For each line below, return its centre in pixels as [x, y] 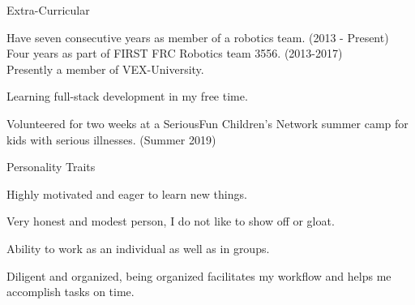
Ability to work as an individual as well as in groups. [138, 248]
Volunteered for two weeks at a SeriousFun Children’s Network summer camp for [207, 123]
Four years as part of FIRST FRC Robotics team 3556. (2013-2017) [175, 53]
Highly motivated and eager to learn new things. [127, 193]
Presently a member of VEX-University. [105, 69]
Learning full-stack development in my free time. [127, 96]
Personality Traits [51, 167]
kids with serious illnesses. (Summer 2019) [111, 139]
